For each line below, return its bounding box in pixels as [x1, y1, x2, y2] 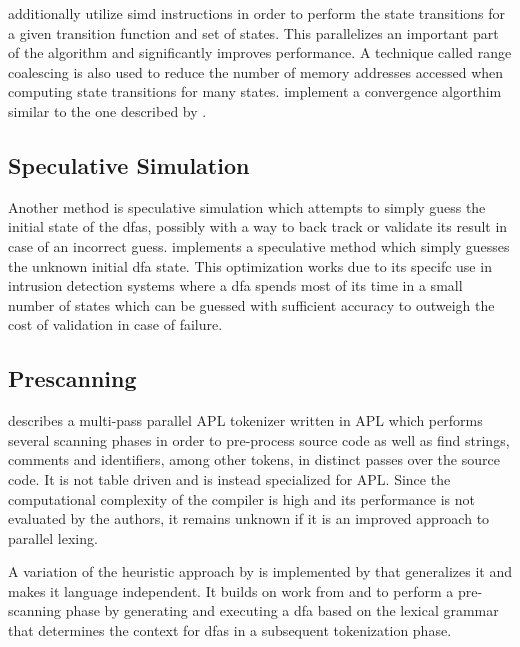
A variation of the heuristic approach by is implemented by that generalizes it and [8, 561, 513, 582]
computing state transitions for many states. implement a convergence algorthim [8, 81, 502, 102]
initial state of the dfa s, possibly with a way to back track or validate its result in [8, 216, 508, 237]
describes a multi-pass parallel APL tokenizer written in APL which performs [8, 410, 483, 431]
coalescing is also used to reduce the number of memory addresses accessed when [8, 61, 504, 82]
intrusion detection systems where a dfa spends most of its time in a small [8, 275, 463, 296]
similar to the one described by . [8, 100, 207, 121]
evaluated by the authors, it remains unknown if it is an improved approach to [8, 508, 490, 529]
